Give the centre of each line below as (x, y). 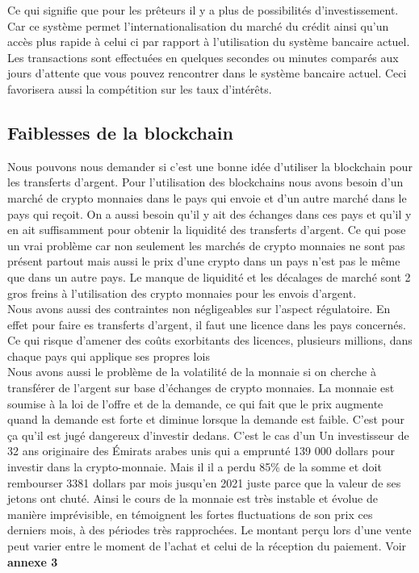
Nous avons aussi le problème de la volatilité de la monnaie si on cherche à (192, 372)
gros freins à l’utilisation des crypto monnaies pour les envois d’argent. (182, 293)
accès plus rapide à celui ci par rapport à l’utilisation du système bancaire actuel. (209, 42)
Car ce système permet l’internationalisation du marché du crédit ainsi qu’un (198, 25)
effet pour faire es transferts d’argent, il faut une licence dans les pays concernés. (207, 324)
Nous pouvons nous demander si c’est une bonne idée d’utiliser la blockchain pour (210, 166)
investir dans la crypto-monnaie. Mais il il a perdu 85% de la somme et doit (195, 467)
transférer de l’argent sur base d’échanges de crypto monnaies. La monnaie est (201, 388)
